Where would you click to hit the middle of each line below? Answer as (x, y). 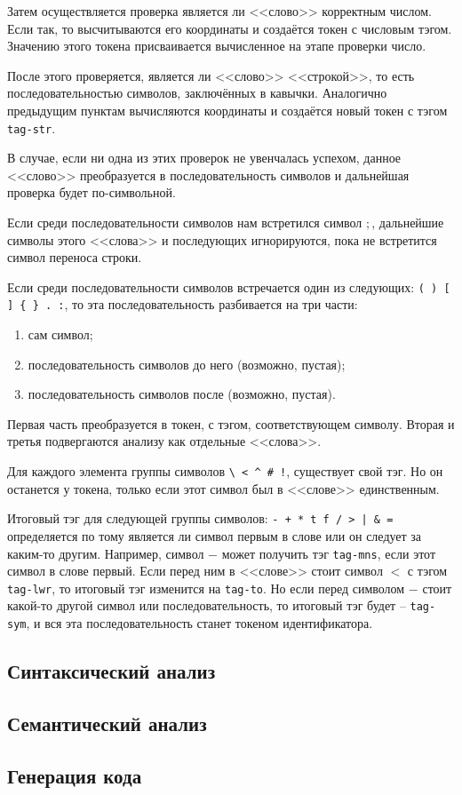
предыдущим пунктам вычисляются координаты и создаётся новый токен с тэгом (227, 110)
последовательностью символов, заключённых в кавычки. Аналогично (197, 93)
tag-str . (32, 127)
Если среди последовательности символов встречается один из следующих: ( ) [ (229, 286)
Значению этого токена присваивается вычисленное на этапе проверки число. (217, 46)
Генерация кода (75, 775)
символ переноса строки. (75, 257)
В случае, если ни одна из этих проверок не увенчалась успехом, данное (204, 158)
